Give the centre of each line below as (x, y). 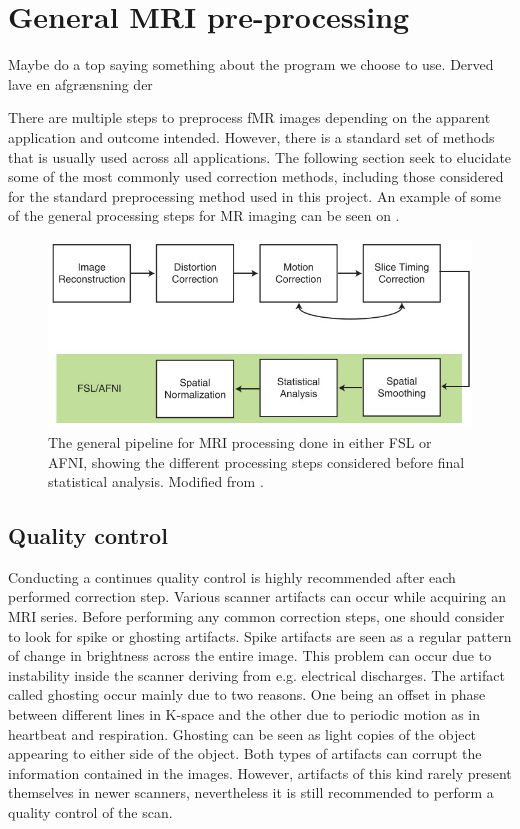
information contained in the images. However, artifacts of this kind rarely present (260, 772)
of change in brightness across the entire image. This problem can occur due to (250, 655)
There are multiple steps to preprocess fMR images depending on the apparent (249, 117)
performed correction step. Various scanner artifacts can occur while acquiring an (257, 596)
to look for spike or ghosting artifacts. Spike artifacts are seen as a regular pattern (260, 635)
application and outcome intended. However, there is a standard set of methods (251, 136)
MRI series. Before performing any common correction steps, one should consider (256, 616)
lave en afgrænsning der (80, 83)
